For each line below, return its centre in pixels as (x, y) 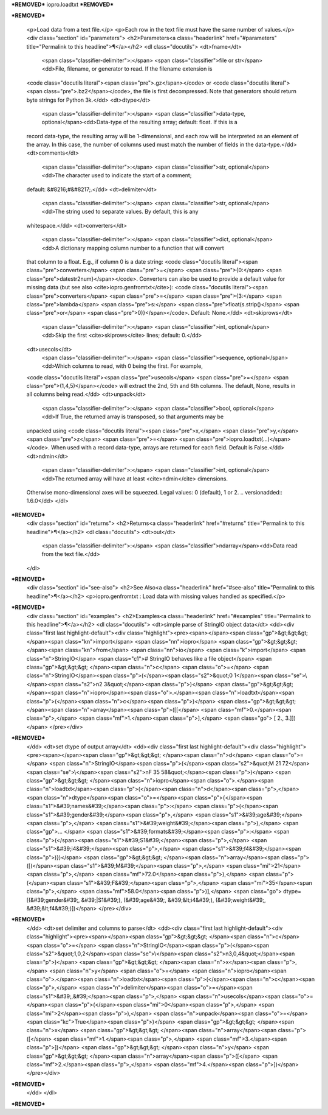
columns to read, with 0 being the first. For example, (137, 366)
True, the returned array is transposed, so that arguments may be (142, 417)
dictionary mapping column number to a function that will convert (142, 248)
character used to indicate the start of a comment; (129, 175)
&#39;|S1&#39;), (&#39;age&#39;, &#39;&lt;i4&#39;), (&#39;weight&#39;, (173, 900)
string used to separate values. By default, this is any (132, 212)
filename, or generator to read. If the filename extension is (140, 69)
